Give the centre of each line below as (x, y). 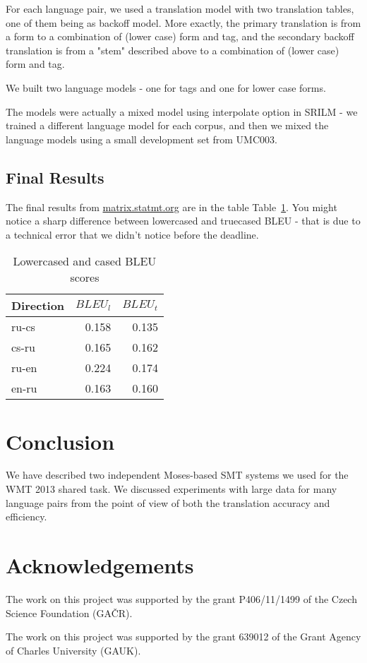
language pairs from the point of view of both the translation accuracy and (168, 502)
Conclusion (60, 441)
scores (85, 277)
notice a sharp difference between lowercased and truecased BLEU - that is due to (183, 221)
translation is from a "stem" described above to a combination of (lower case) (173, 50)
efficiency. (26, 516)
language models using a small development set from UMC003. (142, 139)
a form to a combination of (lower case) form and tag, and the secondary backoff (180, 36)
